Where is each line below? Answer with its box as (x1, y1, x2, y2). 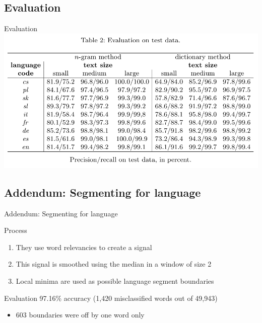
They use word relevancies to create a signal (16, 241, 152, 252)
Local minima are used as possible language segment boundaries (16, 275, 214, 286)
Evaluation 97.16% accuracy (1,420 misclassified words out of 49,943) (4, 292, 218, 303)
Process (4, 225, 27, 235)
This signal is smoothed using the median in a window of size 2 (16, 259, 212, 269)
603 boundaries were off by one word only (16, 309, 145, 320)
